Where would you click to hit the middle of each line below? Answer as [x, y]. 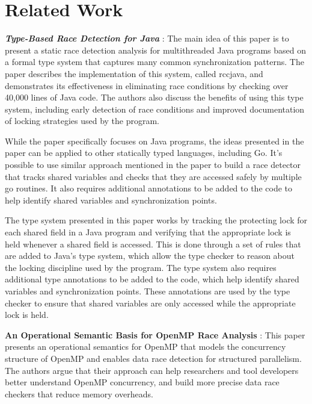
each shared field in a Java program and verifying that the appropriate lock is [148, 232]
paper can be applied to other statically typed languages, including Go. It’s [144, 153]
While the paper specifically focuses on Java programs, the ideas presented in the [154, 141]
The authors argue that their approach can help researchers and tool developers [152, 370]
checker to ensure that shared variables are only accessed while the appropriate [150, 303]
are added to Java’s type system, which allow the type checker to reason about [150, 256]
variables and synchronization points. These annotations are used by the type [148, 291]
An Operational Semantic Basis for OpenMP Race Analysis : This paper [155, 334]
